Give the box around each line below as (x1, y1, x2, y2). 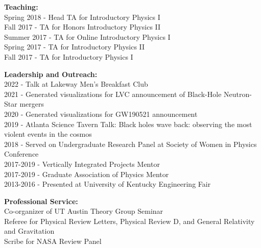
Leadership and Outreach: (4, 68, 98, 79)
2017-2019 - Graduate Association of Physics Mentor (4, 168, 169, 179)
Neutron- (224, 88, 252, 99)
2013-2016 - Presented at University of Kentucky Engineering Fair (4, 179, 211, 189)
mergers (19, 98, 44, 109)
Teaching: (4, 2, 38, 12)
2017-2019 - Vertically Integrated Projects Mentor (4, 158, 160, 169)
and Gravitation (4, 226, 55, 236)
